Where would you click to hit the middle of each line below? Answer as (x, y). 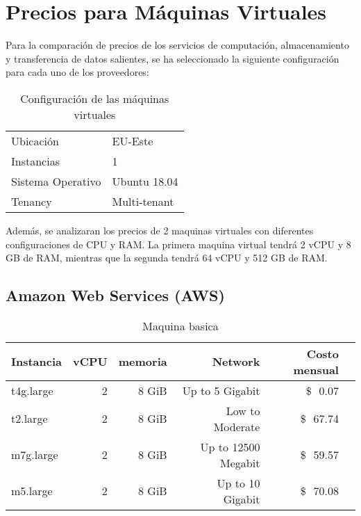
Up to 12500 (230, 446)
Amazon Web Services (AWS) (115, 295)
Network (236, 362)
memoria (143, 362)
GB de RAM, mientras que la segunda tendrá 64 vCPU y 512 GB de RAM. (167, 258)
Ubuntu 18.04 (145, 181)
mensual (316, 369)
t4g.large (32, 390)
